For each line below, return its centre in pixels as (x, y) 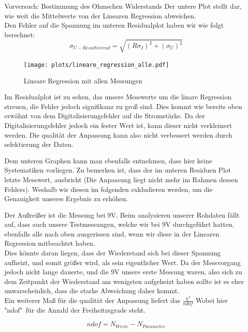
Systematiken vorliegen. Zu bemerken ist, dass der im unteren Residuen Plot (118, 170)
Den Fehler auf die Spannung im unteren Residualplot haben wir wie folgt (114, 25)
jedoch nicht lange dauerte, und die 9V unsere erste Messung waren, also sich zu (123, 272)
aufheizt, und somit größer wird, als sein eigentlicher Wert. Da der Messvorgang (123, 262)
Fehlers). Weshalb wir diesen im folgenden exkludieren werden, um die (109, 189)
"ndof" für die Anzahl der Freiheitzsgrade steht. (75, 309)
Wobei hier (212, 300)
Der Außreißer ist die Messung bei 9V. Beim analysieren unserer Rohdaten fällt (122, 214)
